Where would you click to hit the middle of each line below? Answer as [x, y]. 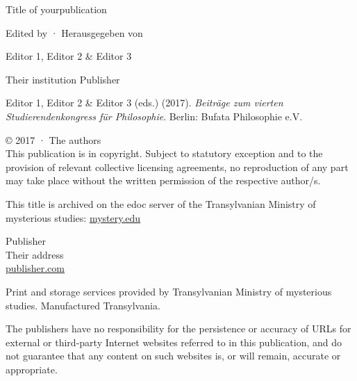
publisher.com [35, 268]
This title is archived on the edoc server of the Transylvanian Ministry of [161, 203]
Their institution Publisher [63, 79]
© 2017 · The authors [53, 139]
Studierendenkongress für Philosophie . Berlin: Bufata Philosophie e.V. [154, 116]
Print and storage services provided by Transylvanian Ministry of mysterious [169, 291]
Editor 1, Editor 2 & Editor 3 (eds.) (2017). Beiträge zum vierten [144, 103]
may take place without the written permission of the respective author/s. [163, 180]
